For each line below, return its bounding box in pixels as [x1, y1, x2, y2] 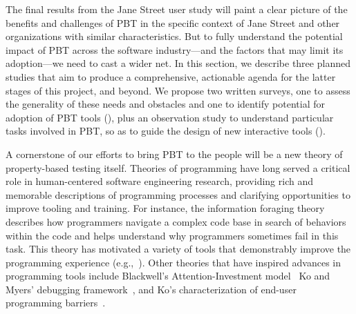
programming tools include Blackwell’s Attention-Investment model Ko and [6, 268, 330, 283]
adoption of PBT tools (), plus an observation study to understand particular [6, 110, 334, 124]
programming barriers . [6, 295, 106, 310]
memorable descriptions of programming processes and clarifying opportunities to [6, 187, 350, 202]
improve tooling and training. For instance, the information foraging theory [6, 201, 325, 215]
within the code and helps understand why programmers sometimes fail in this [6, 228, 339, 242]
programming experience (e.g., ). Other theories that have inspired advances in [6, 255, 341, 269]
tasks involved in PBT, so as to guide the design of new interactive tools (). [6, 124, 326, 138]
